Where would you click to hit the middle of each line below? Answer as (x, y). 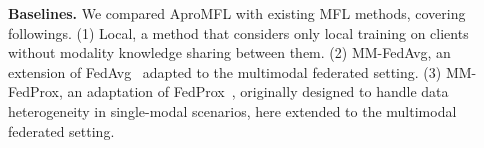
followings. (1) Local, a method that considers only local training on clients (238, 32)
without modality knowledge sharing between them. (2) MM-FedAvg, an (229, 52)
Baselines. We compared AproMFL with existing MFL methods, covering (237, 13)
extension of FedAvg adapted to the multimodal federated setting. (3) (225, 71)
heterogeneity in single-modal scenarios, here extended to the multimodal (232, 110)
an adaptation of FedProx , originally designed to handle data (258, 91)
